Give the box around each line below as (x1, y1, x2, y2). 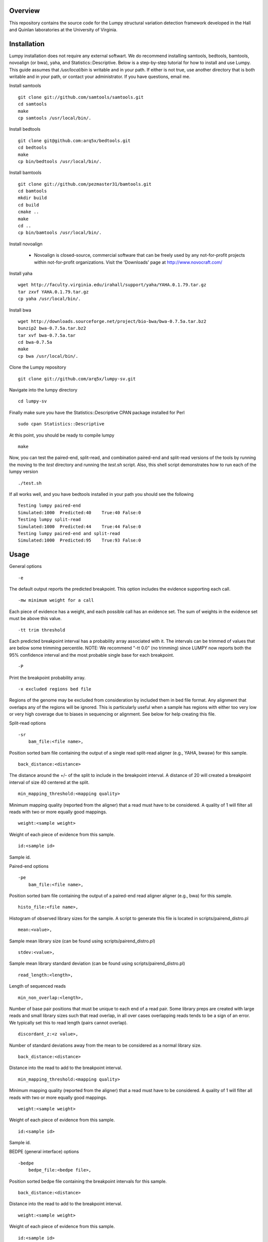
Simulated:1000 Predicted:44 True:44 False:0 (18, 524, 141, 529)
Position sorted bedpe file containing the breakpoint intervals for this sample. (9, 1178, 167, 1184)
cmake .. (18, 209, 39, 215)
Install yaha (9, 270, 33, 276)
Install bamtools (9, 169, 42, 176)
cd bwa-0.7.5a (18, 339, 52, 345)
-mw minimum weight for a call (18, 598, 94, 603)
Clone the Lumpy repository (9, 364, 67, 370)
